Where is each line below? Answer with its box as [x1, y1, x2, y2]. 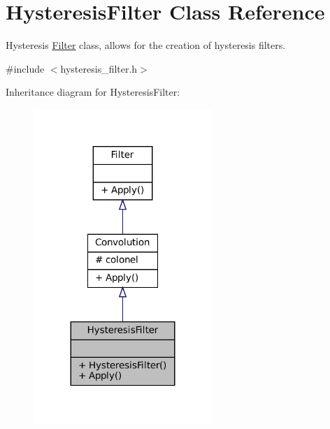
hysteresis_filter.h [60, 61, 138, 75]
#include [6, 61, 45, 75]
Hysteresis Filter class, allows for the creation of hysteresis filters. [6, 38, 286, 52]
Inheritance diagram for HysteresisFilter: [6, 85, 180, 99]
